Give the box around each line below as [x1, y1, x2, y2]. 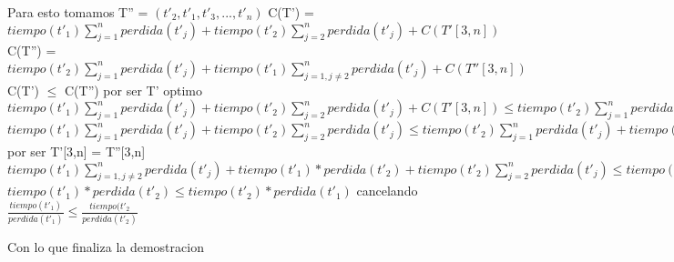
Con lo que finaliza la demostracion [7, 237, 204, 256]
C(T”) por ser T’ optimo [64, 80, 203, 99]
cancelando [356, 181, 418, 200]
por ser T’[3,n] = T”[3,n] [7, 141, 146, 160]
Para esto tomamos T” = [7, 3, 148, 21]
